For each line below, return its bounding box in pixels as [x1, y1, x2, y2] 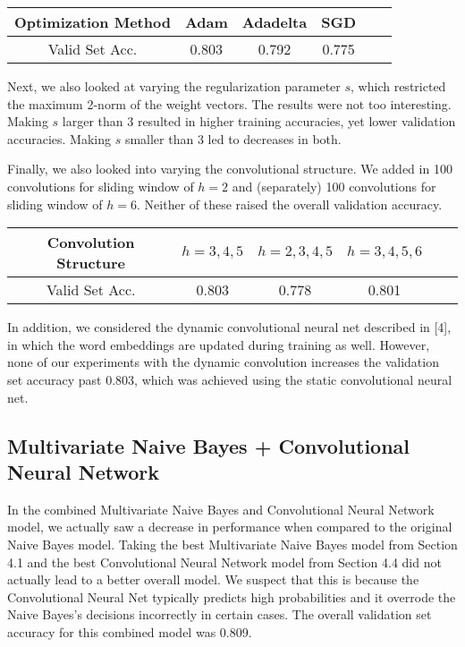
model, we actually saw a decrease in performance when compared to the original [7, 517, 452, 536]
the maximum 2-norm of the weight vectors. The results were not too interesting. [7, 94, 452, 113]
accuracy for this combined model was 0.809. [7, 622, 252, 641]
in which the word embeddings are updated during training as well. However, [7, 335, 430, 353]
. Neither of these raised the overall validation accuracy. [137, 194, 443, 213]
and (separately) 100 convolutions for [232, 176, 436, 195]
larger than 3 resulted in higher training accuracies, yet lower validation [62, 112, 456, 131]
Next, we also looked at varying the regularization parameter [7, 77, 341, 95]
